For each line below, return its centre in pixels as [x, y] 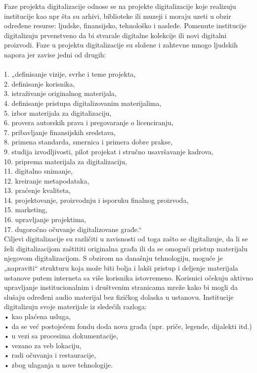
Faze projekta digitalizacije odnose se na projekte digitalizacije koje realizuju [120, 6]
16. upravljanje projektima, [45, 219]
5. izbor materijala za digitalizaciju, [58, 113]
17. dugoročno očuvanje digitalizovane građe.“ [73, 229]
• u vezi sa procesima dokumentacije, [61, 336]
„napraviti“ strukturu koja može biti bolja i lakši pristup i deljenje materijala [121, 268]
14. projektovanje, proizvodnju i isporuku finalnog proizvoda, [96, 200]
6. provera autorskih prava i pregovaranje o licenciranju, [89, 122]
